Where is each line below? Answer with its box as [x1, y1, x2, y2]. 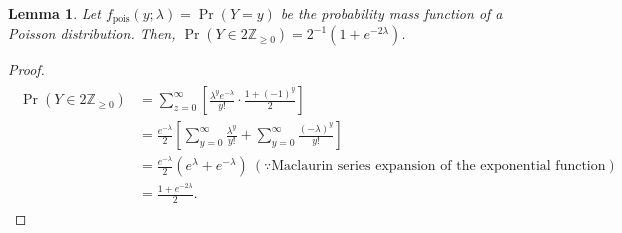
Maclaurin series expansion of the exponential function [271, 159, 606, 174]
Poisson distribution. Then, [8, 23, 176, 44]
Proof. [8, 59, 45, 80]
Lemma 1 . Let [8, 3, 101, 23]
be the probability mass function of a [280, 3, 503, 23]
